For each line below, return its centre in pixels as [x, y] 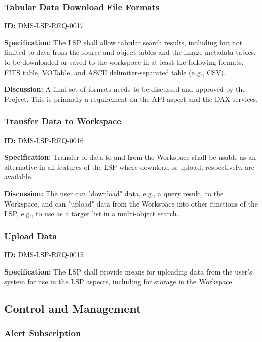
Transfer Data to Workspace [63, 121]
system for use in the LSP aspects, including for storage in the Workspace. [119, 281]
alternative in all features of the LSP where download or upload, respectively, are [129, 166]
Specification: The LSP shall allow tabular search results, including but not [123, 42]
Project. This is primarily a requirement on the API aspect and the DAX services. [131, 98]
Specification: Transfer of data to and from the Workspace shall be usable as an [130, 157]
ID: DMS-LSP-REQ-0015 [44, 254]
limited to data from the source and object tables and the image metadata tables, [130, 52]
